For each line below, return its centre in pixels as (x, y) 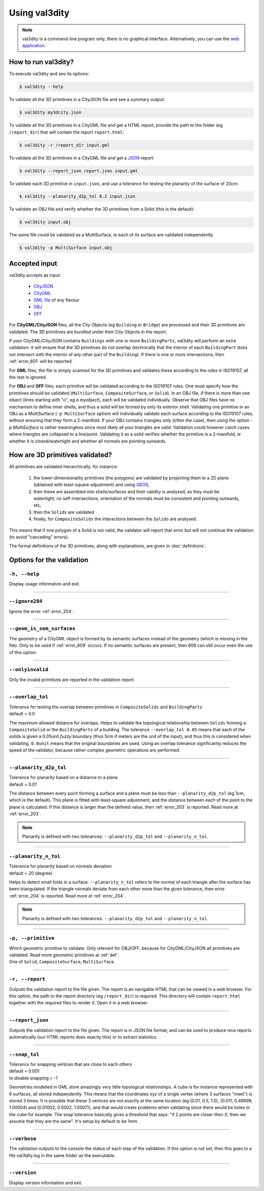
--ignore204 (26, 601)
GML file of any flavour (57, 300)
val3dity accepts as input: (35, 275)
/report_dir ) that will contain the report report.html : (66, 132)
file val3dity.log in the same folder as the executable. (62, 1155)
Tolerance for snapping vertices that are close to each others (71, 1064)
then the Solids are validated (64, 512)
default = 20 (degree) (31, 873)
